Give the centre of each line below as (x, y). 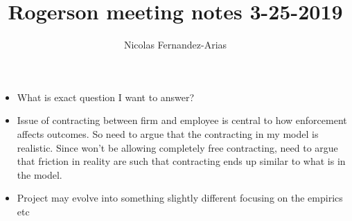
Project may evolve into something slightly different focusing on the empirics (180, 198)
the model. (39, 174)
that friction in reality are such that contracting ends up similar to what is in (181, 161)
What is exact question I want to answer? (106, 97)
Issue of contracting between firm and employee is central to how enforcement (182, 120)
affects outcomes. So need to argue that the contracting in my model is (168, 133)
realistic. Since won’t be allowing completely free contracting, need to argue (177, 147)
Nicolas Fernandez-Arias (175, 45)
